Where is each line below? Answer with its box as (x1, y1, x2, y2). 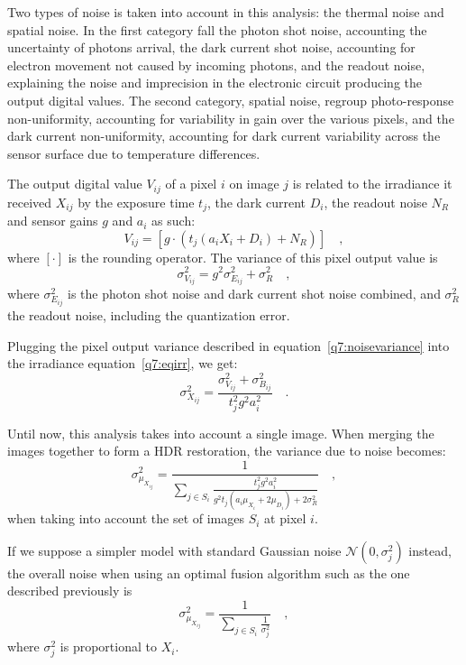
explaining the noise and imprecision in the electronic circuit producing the (7, 73, 423, 92)
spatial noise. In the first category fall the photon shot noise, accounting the (7, 20, 427, 39)
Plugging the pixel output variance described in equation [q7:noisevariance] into (7, 336, 450, 355)
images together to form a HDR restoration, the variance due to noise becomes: (7, 441, 446, 460)
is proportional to (59, 637, 157, 656)
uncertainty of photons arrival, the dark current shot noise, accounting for (7, 38, 416, 57)
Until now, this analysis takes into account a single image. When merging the (7, 423, 434, 442)
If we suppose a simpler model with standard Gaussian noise (7, 540, 342, 559)
